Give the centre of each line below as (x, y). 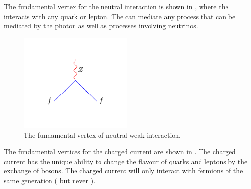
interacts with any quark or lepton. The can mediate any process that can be (120, 16)
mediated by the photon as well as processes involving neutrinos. (101, 26)
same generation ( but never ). (50, 180)
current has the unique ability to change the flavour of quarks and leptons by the (126, 161)
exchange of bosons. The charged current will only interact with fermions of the (124, 171)
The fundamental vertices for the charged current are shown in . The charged (120, 151)
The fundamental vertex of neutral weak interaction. (102, 135)
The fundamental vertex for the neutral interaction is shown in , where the (116, 6)
